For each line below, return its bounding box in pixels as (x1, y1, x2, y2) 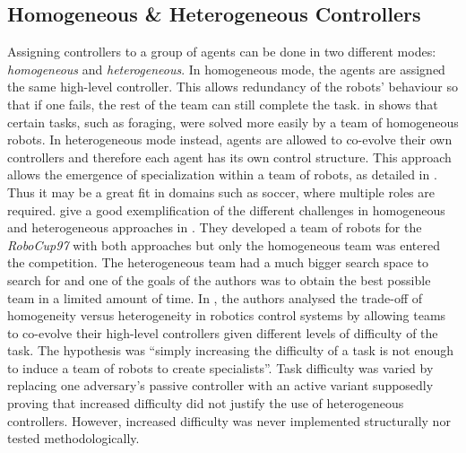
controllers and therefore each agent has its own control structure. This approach (7, 147, 452, 166)
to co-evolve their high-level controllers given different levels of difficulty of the (7, 323, 438, 342)
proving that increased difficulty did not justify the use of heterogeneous (7, 394, 404, 413)
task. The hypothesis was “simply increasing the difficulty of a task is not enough (7, 341, 454, 360)
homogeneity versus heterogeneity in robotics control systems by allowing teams (7, 306, 446, 325)
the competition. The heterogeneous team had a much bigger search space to (7, 253, 429, 272)
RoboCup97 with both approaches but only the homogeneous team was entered (7, 235, 440, 254)
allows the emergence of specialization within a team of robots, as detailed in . (7, 165, 437, 184)
